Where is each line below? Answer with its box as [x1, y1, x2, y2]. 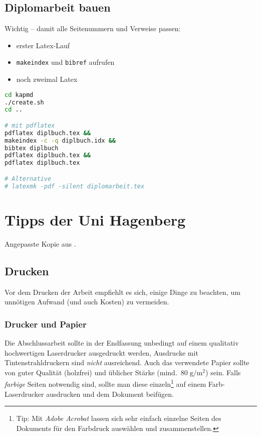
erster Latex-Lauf [16, 40, 70, 50]
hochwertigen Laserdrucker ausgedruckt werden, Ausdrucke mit [5, 347, 198, 358]
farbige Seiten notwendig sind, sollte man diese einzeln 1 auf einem [5, 377, 206, 389]
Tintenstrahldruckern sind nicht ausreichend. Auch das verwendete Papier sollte [5, 357, 249, 368]
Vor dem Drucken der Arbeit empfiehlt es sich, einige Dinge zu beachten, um [5, 286, 240, 297]
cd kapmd [5, 91, 34, 98]
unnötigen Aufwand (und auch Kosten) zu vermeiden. [5, 296, 169, 307]
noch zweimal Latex [16, 74, 78, 84]
